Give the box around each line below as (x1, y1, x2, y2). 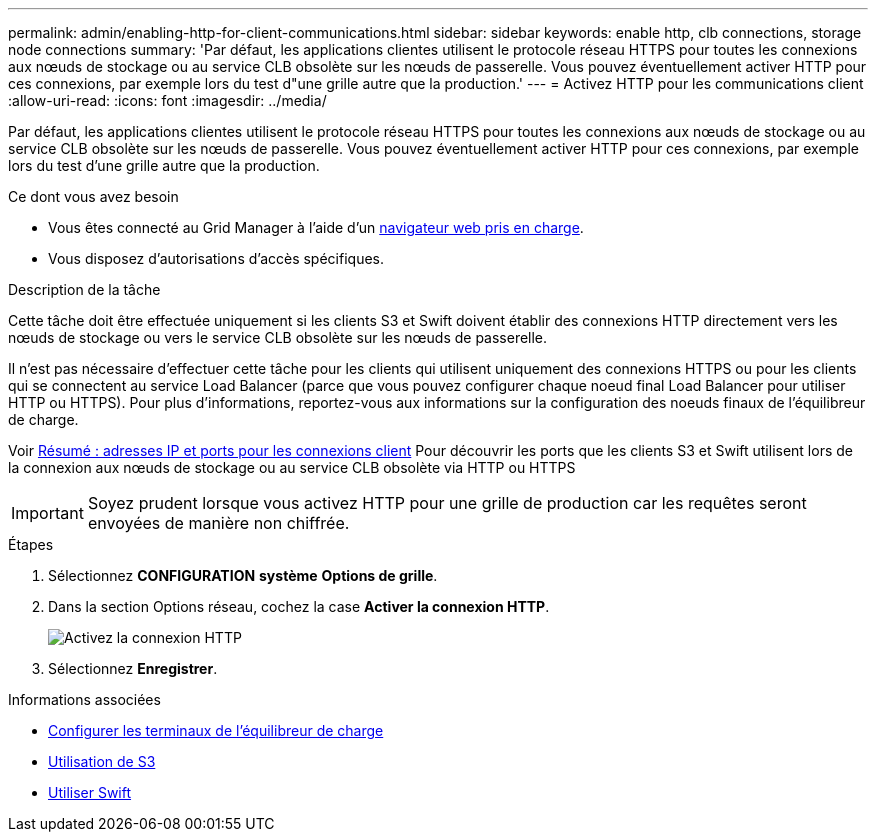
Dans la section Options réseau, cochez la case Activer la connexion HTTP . (48, 598, 550, 615)
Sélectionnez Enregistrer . (48, 660, 218, 677)
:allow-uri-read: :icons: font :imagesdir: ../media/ (8, 92, 327, 109)
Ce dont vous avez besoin (8, 188, 179, 205)
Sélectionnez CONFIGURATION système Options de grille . (48, 567, 438, 584)
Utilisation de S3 (48, 753, 156, 770)
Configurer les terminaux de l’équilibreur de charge (48, 722, 384, 739)
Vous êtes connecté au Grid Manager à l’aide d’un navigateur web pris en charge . (48, 219, 584, 236)
